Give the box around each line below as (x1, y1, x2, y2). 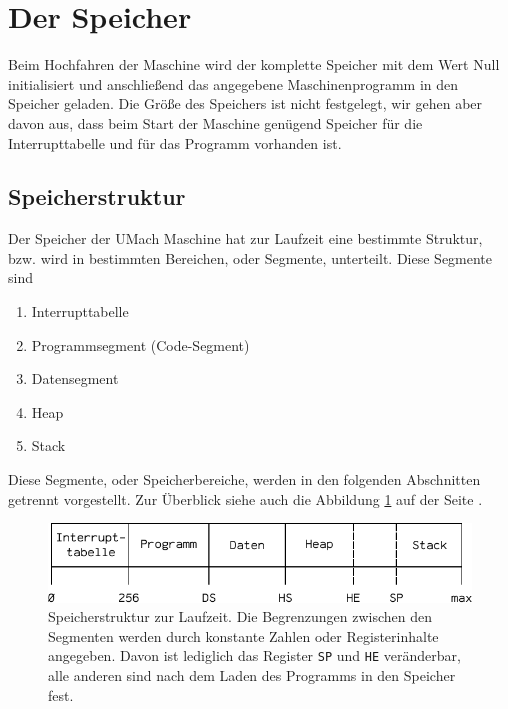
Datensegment (31, 368, 119, 389)
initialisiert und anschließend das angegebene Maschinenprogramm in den (8, 73, 459, 94)
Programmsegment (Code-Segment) (31, 334, 250, 355)
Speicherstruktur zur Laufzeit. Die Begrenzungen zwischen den (48, 606, 432, 627)
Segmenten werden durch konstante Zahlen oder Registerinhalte (48, 625, 439, 646)
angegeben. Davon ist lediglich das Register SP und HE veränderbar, (48, 645, 461, 666)
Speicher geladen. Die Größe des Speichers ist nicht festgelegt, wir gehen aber (8, 93, 483, 114)
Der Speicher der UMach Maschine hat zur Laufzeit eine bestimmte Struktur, (8, 228, 483, 249)
